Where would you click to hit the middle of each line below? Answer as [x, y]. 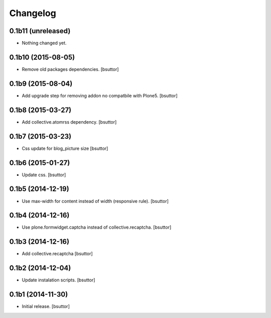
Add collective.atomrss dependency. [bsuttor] [69, 122]
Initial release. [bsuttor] [46, 306]
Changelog [33, 13]
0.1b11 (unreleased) [40, 31]
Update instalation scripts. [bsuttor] [58, 280]
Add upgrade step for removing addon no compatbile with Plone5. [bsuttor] [100, 95]
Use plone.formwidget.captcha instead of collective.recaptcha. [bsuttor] [97, 227]
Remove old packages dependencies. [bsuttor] [70, 69]
